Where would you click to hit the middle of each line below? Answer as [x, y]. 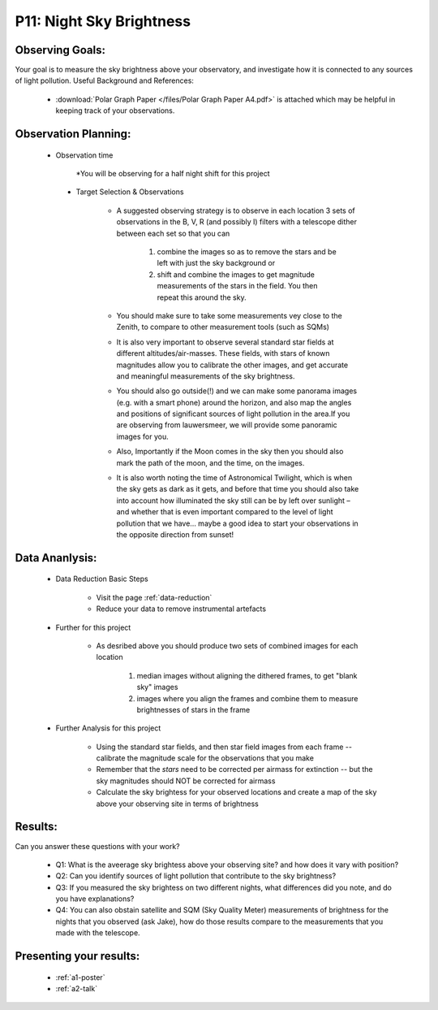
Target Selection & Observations [130, 192]
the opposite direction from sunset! [175, 534]
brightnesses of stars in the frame [193, 709]
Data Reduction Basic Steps [102, 579]
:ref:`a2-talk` [76, 989]
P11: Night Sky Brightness [103, 21]
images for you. [143, 436]
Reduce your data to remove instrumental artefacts [181, 609]
